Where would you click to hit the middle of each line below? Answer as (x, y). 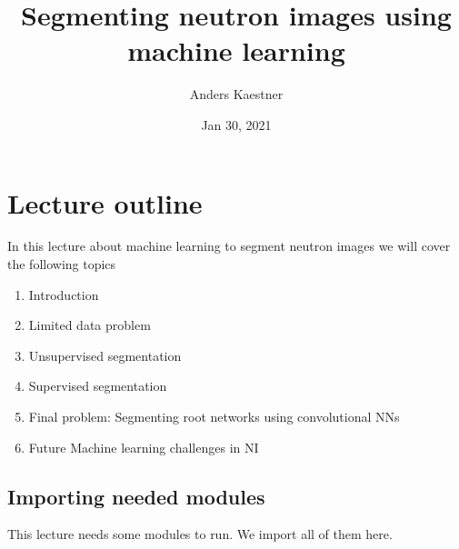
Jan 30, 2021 (236, 124)
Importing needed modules (136, 496)
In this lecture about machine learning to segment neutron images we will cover (229, 246)
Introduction (64, 294)
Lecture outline (105, 202)
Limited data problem (90, 325)
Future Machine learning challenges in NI (144, 447)
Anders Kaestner (236, 94)
